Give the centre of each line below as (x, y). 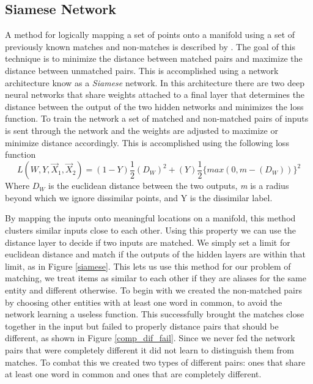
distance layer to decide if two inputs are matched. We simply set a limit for (148, 242)
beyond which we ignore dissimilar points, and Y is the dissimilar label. (139, 197)
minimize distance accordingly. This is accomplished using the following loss (147, 142)
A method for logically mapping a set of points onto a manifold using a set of (150, 35)
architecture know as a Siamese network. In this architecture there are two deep (155, 82)
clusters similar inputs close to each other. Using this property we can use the (150, 230)
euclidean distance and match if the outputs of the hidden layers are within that (155, 254)
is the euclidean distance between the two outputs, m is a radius (169, 186)
